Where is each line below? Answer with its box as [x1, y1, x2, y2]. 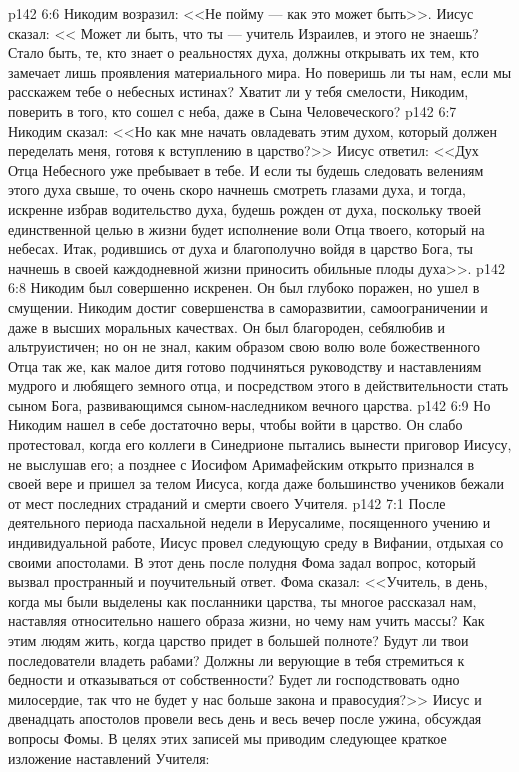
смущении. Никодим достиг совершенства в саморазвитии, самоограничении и [8, 296, 488, 317]
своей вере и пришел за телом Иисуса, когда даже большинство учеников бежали [8, 473, 505, 494]
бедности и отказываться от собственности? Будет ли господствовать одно [8, 669, 460, 690]
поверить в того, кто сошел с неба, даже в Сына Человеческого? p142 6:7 [8, 100, 457, 121]
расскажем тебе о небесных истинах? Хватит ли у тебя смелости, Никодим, [8, 81, 469, 102]
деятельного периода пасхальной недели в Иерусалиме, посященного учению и [8, 512, 491, 533]
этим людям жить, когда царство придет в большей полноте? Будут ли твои [8, 630, 469, 650]
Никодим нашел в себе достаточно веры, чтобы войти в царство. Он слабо [8, 414, 463, 435]
